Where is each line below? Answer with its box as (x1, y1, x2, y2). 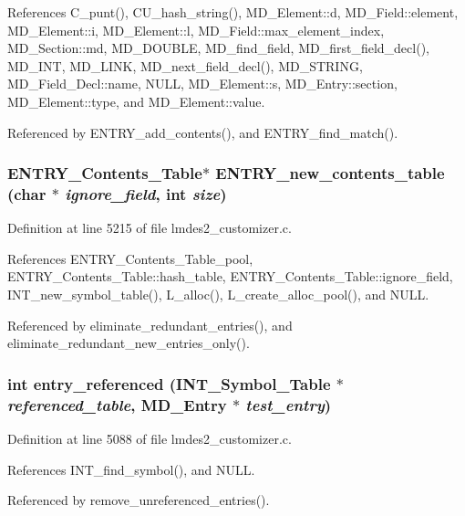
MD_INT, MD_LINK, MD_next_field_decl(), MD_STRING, (7, 56, 363, 75)
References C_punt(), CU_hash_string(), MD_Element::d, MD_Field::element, (7, 3, 459, 21)
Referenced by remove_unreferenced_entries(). (7, 490, 270, 510)
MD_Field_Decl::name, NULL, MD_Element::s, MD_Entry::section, (7, 74, 398, 93)
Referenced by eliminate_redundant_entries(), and (7, 315, 293, 334)
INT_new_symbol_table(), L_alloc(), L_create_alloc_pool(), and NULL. (7, 285, 429, 304)
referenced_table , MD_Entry (7, 393, 227, 416)
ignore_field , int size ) (65, 183, 227, 205)
